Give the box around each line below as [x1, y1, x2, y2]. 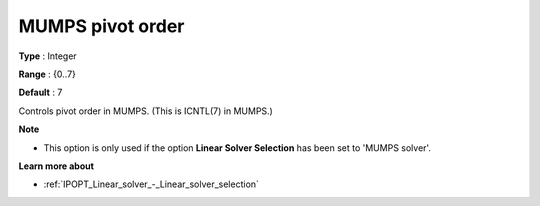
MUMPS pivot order [18, 15, 185, 37]
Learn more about [18, 160, 95, 172]
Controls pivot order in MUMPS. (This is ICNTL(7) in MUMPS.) [18, 105, 274, 117]
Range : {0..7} [18, 68, 77, 80]
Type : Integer [18, 50, 77, 62]
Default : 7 [18, 86, 63, 99]
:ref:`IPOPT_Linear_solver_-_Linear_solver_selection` [43, 178, 260, 190]
